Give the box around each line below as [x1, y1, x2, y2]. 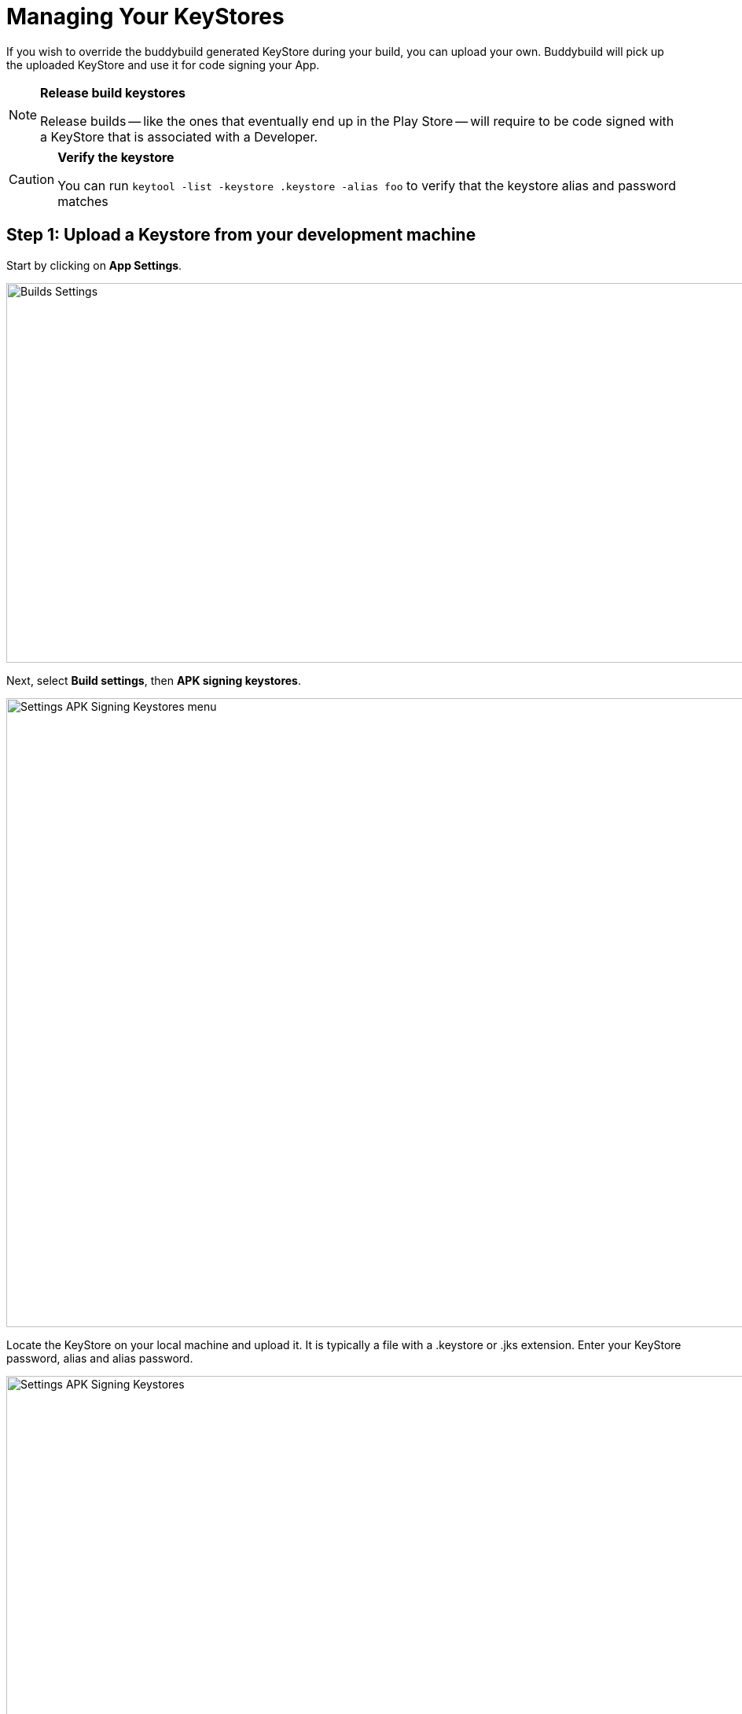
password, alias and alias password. [6, 1351, 193, 1365]
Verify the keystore [57, 149, 174, 165]
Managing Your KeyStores [6, 3, 285, 30]
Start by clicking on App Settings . [6, 258, 182, 272]
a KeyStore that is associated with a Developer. [40, 128, 318, 145]
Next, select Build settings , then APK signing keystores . [6, 673, 301, 687]
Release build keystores [40, 84, 185, 101]
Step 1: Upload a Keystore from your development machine [6, 225, 476, 245]
